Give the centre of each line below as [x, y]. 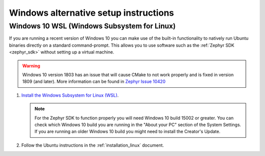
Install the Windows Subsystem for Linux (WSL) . [70, 95]
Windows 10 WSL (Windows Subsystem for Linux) [93, 26]
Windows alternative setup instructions [92, 13]
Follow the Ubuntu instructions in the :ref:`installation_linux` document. [93, 145]
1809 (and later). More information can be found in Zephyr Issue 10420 [94, 81]
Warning [31, 66]
